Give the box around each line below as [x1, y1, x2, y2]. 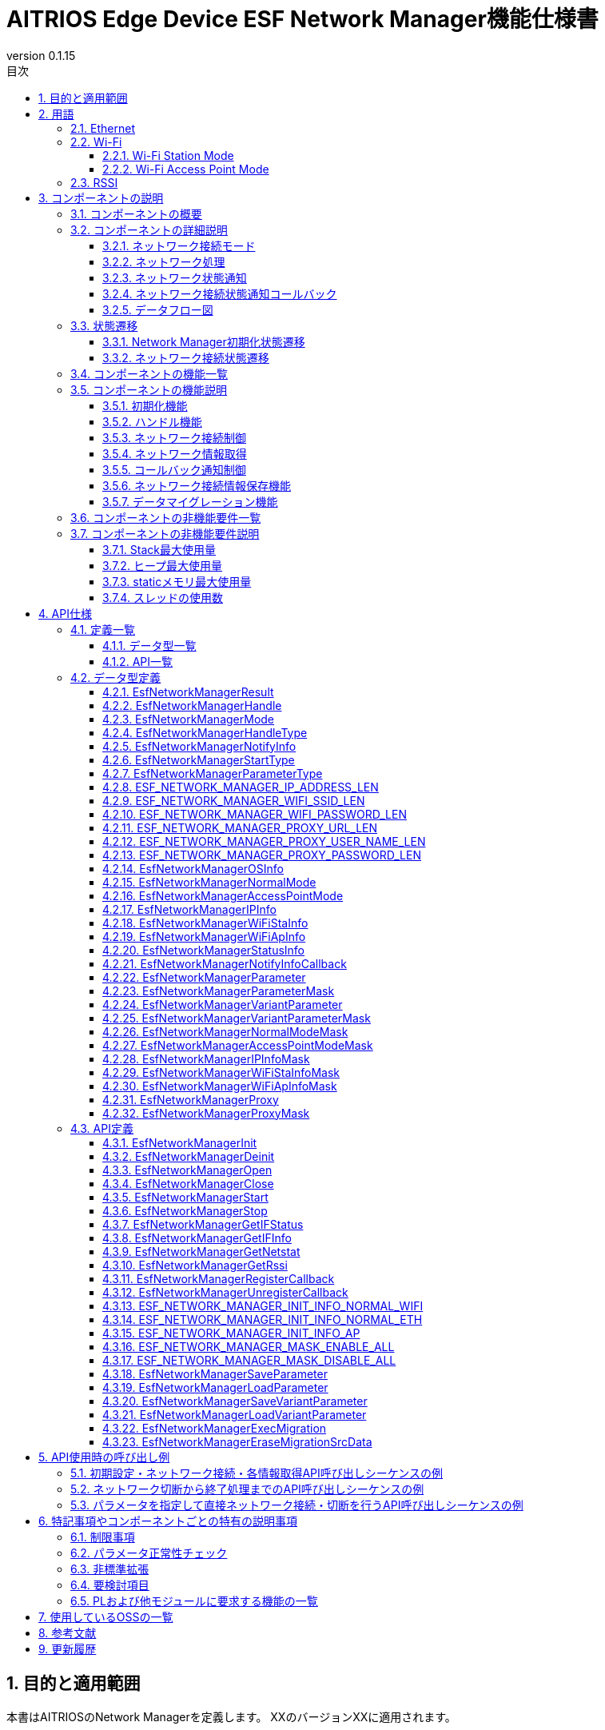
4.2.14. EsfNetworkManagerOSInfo [102, 861, 285, 875]
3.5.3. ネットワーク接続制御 [102, 430, 247, 444]
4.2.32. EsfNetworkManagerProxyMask [102, 1106, 310, 1120]
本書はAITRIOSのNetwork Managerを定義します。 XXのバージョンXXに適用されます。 [6, 1709, 456, 1724]
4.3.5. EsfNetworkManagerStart [102, 1190, 269, 1204]
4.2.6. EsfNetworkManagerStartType [102, 752, 295, 767]
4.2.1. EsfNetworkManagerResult [102, 684, 274, 699]
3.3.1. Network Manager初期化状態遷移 [102, 334, 305, 349]
